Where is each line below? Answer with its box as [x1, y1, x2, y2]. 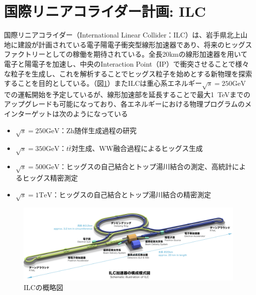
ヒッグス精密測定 [22, 172, 78, 183]
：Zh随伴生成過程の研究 [59, 125, 137, 135]
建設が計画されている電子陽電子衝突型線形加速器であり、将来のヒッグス [17, 39, 252, 49]
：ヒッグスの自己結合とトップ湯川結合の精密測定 [52, 189, 211, 199]
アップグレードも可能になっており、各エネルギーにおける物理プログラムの [4, 99, 245, 109]
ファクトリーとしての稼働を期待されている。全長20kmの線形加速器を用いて [4, 49, 248, 59]
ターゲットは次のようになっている [17, 109, 128, 119]
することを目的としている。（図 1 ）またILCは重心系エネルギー [4, 78, 202, 88]
